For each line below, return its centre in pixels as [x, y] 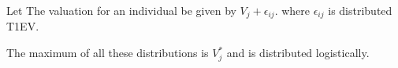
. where [292, 10]
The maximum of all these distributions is [108, 53]
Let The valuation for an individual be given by [121, 10]
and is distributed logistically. [298, 53]
